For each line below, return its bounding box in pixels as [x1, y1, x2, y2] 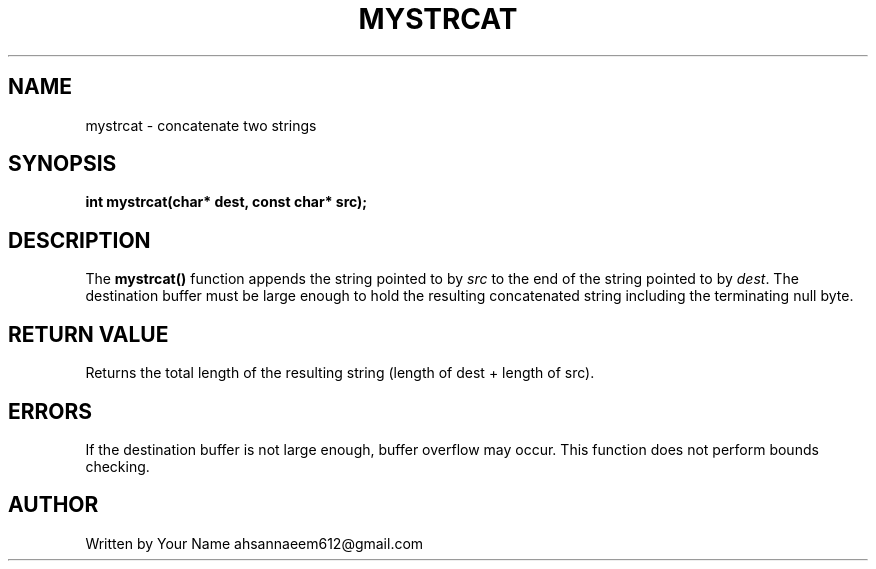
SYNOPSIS [8, 151, 117, 177]
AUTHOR [8, 492, 99, 518]
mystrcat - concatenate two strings [85, 116, 317, 134]
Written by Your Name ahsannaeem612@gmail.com [85, 534, 424, 552]
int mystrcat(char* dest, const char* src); [85, 193, 368, 211]
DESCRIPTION [8, 227, 151, 253]
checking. [85, 457, 150, 475]
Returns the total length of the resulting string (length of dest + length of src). [85, 364, 595, 382]
